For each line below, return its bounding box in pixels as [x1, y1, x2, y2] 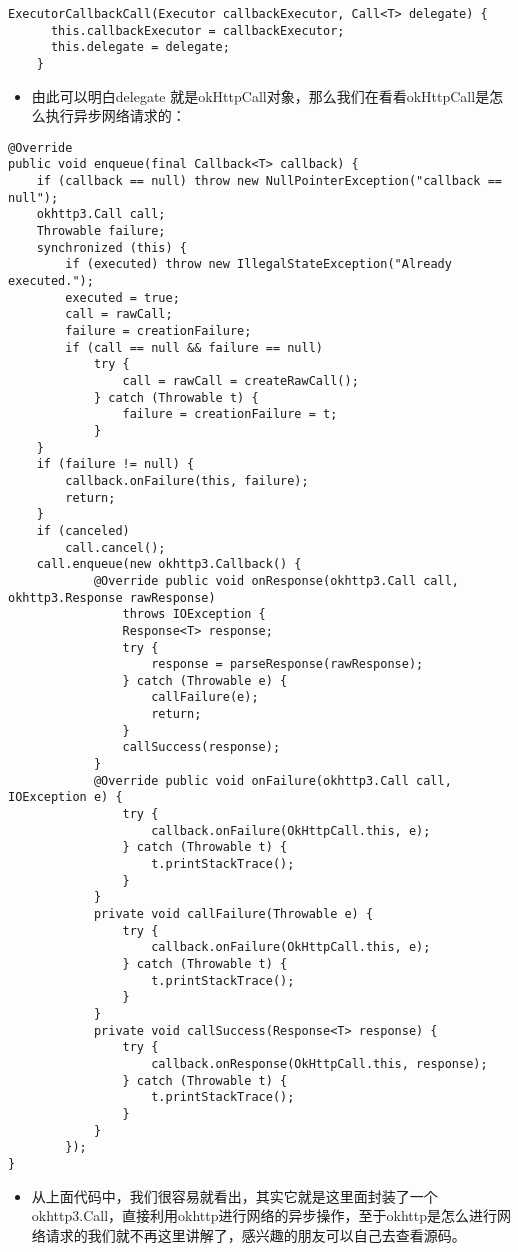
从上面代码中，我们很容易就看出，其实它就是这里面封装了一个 [31, 1185, 438, 1206]
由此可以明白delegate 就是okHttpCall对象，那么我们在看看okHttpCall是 [31, 85, 490, 106]
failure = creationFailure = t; [122, 407, 338, 422]
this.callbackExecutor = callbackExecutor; [50, 23, 345, 38]
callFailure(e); [151, 690, 259, 705]
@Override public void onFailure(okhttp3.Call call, [93, 773, 452, 788]
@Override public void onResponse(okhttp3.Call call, [93, 573, 460, 588]
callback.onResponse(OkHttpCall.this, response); [151, 1056, 488, 1071]
